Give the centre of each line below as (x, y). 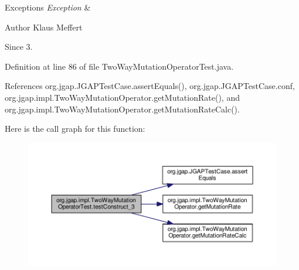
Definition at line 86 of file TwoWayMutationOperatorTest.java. (119, 66)
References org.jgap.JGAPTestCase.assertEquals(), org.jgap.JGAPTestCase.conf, (150, 86)
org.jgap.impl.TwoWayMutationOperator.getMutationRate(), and (122, 97)
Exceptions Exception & (48, 7)
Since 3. (19, 47)
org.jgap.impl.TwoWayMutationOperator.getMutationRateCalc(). (122, 109)
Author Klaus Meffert (44, 27)
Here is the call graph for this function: (75, 129)
